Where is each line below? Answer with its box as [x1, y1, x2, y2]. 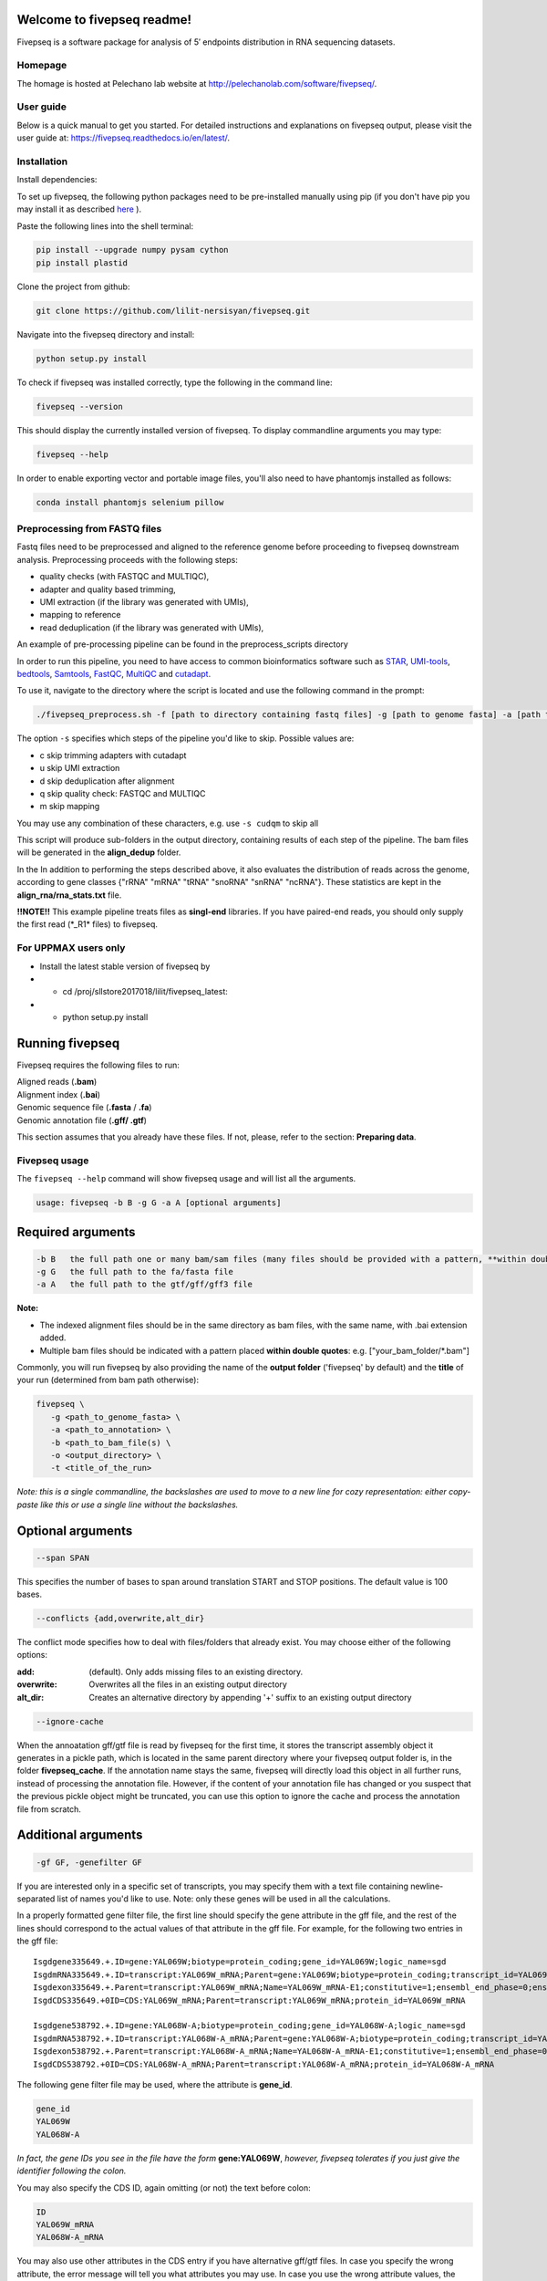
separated [16, 1893, 56, 1904]
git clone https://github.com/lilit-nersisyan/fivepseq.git [36, 306, 311, 316]
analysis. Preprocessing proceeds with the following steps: [16, 554, 239, 565]
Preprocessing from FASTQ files [16, 523, 162, 536]
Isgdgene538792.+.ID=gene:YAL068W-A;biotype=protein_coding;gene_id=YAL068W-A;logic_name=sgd [33, 2021, 466, 2031]
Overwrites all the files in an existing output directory [88, 1679, 287, 1690]
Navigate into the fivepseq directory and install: [16, 328, 195, 339]
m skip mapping [39, 801, 100, 812]
